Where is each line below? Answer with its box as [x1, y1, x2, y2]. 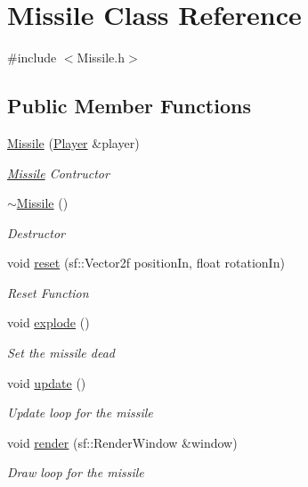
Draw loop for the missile [7, 463, 144, 482]
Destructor [7, 223, 65, 242]
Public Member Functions [7, 92, 251, 120]
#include [7, 48, 57, 67]
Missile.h [77, 48, 126, 67]
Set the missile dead [7, 343, 115, 362]
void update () [7, 373, 86, 392]
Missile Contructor [7, 163, 109, 182]
